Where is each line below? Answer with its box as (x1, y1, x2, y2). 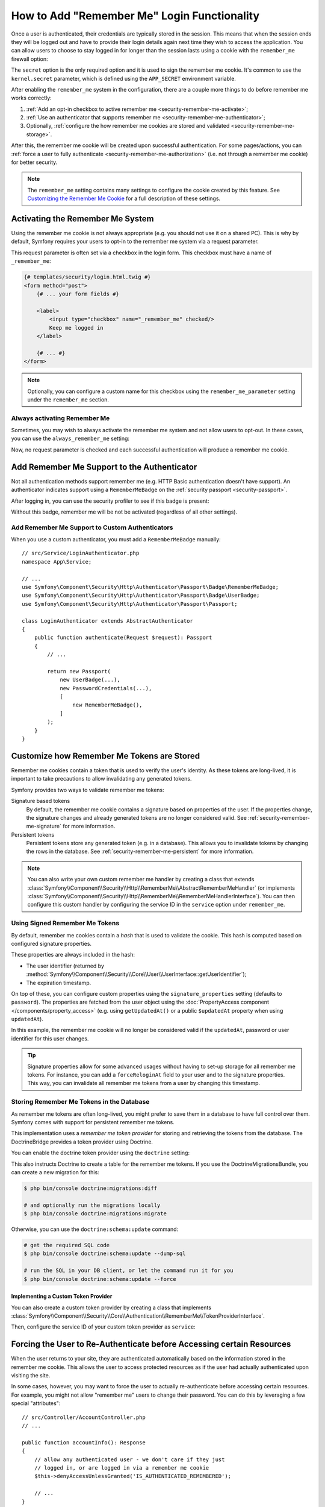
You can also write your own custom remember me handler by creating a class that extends (27, 876, 255, 883)
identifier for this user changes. (11, 1034, 89, 1042)
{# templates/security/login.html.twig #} (23, 274, 151, 280)
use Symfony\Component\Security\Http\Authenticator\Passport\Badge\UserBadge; (22, 592, 260, 599)
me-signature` (26, 823, 61, 830)
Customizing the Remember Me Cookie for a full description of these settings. (27, 195, 221, 202)
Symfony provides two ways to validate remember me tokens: (11, 786, 165, 793)
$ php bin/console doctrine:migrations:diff (23, 1185, 158, 1192)
